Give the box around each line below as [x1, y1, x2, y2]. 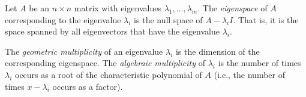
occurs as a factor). [52, 80, 123, 92]
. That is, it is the [233, 13, 299, 26]
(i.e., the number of [214, 68, 285, 80]
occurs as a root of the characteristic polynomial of [15, 68, 202, 80]
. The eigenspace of [197, 2, 268, 14]
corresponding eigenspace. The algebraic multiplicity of [5, 57, 206, 69]
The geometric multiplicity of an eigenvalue [5, 45, 163, 57]
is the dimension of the [175, 45, 260, 57]
